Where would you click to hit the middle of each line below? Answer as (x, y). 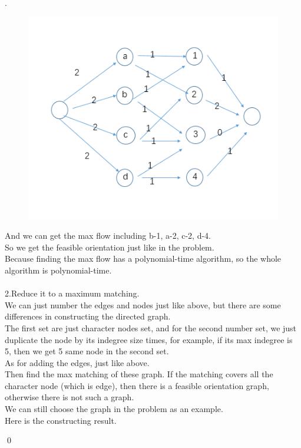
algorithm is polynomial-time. (58, 270)
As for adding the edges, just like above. (77, 362)
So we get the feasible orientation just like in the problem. (110, 247)
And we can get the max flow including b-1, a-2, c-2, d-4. (108, 235)
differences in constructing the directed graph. (88, 316)
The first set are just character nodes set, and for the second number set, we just (151, 327)
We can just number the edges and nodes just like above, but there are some (143, 304)
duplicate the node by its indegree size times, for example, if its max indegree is (149, 339)
